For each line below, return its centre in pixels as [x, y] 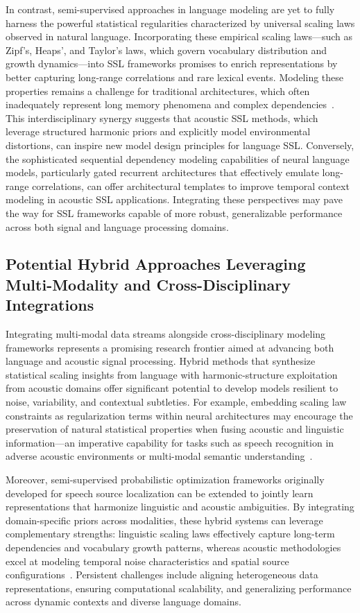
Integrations [50, 305]
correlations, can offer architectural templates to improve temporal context [191, 185]
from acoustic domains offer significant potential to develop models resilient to [172, 388]
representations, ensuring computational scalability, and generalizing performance [179, 588]
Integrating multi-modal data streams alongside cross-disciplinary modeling [166, 334]
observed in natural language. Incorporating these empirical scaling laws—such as [179, 36]
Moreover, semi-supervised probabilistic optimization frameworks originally [165, 480]
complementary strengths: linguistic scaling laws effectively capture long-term [170, 534]
